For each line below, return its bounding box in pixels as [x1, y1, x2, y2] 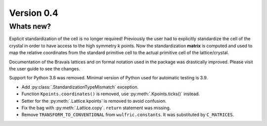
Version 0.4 [9, 7, 59, 18]
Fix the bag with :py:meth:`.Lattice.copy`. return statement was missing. [21, 105, 171, 111]
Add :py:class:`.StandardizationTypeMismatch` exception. [21, 84, 139, 90]
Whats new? [9, 22, 51, 31]
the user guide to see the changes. [9, 65, 80, 71]
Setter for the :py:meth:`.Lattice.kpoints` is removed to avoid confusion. [21, 98, 167, 104]
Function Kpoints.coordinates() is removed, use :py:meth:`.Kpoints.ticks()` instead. [21, 91, 200, 97]
